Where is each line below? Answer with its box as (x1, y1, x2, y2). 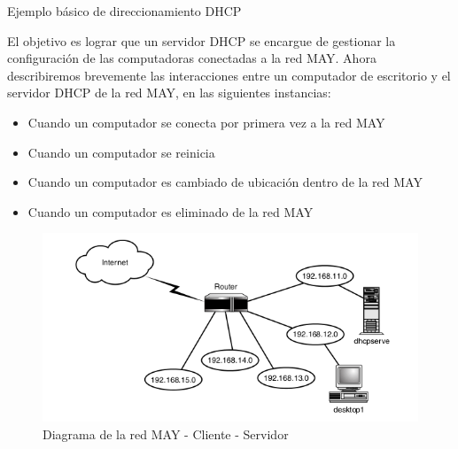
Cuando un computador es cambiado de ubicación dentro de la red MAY (27, 173, 423, 191)
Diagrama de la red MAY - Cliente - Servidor (43, 424, 289, 443)
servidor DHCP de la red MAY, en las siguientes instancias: (7, 83, 331, 102)
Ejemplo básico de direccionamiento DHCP (7, 2, 242, 19)
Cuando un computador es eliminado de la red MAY (27, 202, 314, 221)
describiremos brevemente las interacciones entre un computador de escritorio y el (7, 66, 451, 84)
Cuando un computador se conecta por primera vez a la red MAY (27, 112, 385, 131)
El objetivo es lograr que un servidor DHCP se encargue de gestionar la (7, 31, 396, 50)
